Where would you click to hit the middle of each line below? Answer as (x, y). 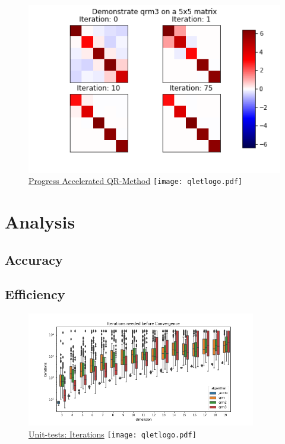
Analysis (40, 222)
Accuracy (34, 259)
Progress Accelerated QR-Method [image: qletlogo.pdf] (136, 181)
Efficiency (35, 294)
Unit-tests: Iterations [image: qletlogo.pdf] (113, 434)
